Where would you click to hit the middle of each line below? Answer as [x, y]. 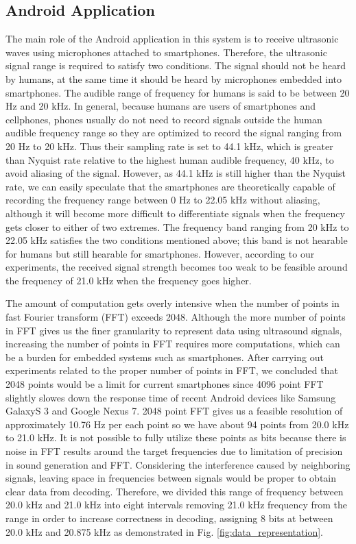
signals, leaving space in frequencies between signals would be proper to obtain [171, 478]
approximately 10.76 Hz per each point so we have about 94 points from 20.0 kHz [177, 424]
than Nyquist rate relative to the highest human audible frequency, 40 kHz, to [170, 159]
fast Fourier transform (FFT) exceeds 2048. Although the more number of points [176, 317]
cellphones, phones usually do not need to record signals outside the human [164, 119]
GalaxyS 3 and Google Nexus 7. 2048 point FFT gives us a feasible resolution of [174, 411]
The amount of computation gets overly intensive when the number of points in [173, 303]
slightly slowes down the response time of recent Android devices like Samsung [171, 397]
